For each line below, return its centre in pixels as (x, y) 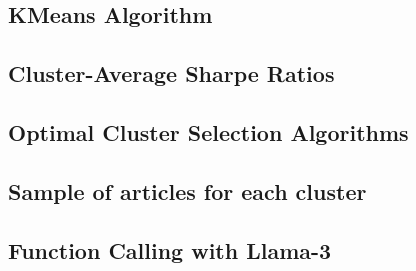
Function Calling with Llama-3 (170, 249)
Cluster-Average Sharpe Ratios (171, 73)
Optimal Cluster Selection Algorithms (208, 131)
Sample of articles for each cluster (187, 190)
